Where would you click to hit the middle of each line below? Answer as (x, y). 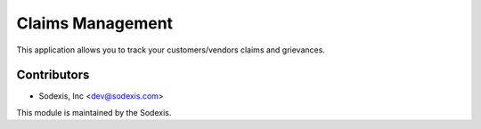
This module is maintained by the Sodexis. (94, 112)
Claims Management (95, 23)
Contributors (53, 75)
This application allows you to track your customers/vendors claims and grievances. (171, 50)
